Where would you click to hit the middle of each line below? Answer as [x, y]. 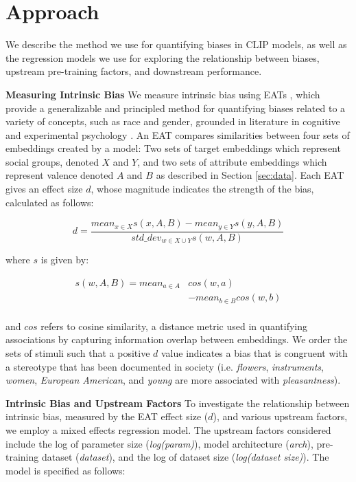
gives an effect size [44, 189]
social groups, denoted [52, 161]
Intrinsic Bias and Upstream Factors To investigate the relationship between [178, 403]
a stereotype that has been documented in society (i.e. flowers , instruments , [165, 366]
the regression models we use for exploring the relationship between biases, [163, 57]
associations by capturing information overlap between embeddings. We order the [177, 339]
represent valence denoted [60, 175]
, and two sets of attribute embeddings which [232, 161]
